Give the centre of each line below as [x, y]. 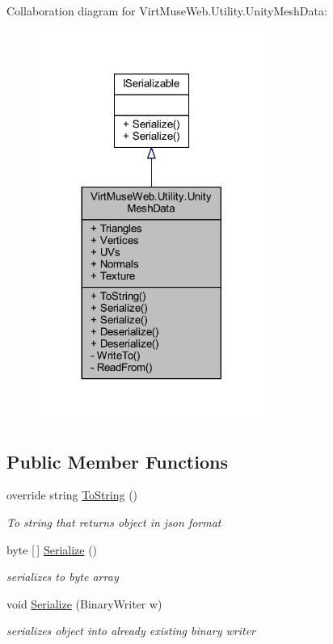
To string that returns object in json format [114, 522]
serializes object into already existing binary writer [131, 631]
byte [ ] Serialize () [52, 549]
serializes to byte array [63, 577]
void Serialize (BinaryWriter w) [84, 603]
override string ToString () [72, 495]
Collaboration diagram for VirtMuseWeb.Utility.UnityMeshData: [167, 11]
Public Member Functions [117, 461]
